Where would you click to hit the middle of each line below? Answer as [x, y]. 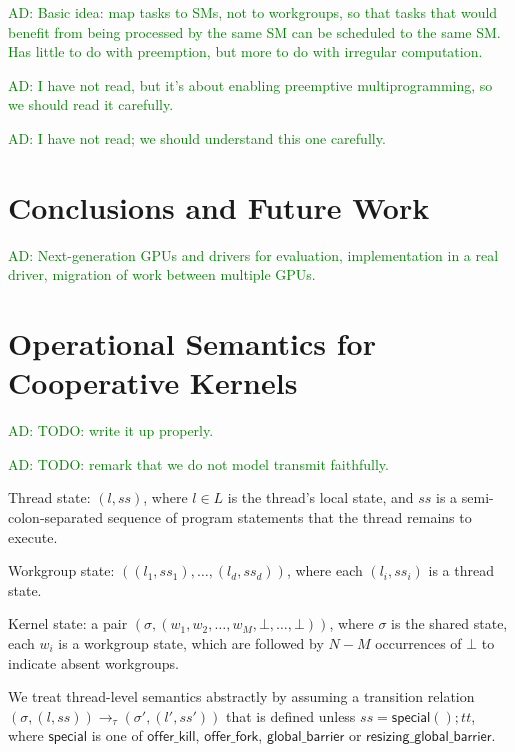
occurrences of [418, 642]
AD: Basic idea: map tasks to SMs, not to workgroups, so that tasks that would [253, 12]
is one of [117, 735]
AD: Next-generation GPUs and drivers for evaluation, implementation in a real [253, 254]
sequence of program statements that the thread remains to [289, 516]
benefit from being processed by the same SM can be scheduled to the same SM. [254, 31]
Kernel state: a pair [68, 623]
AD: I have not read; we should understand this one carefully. [197, 137]
